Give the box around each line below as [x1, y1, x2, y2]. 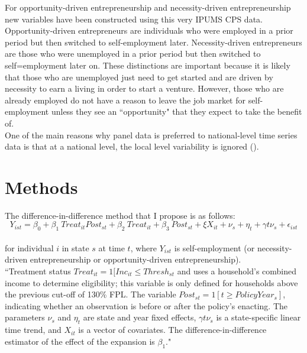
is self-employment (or [174, 241, 255, 254]
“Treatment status [5, 265, 71, 277]
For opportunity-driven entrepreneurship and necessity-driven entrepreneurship [5, 1, 291, 13]
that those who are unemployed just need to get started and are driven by [5, 70, 273, 83]
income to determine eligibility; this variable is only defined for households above [5, 276, 298, 289]
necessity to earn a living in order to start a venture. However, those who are [5, 82, 284, 95]
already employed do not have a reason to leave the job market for [5, 93, 245, 106]
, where [130, 241, 157, 254]
